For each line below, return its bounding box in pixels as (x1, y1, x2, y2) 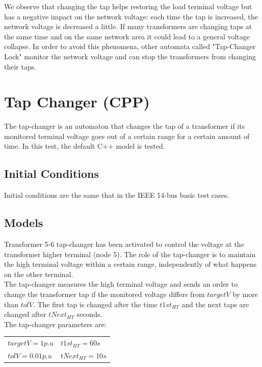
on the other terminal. (4, 268, 73, 279)
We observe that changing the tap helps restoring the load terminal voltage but (4, 1, 252, 11)
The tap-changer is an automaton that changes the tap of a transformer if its (4, 121, 245, 131)
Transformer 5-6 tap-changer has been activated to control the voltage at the (4, 239, 244, 249)
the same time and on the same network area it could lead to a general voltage (4, 31, 250, 41)
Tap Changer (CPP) (4, 91, 150, 112)
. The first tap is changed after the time (33, 299, 158, 309)
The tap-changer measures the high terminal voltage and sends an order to (4, 279, 238, 289)
